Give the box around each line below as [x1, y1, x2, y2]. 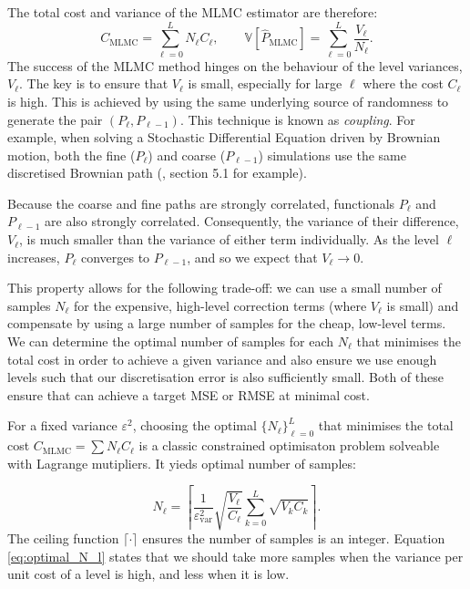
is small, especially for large [188, 74, 342, 93]
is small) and [386, 295, 459, 315]
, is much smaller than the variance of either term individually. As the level [19, 230, 439, 249]
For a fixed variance [7, 416, 117, 435]
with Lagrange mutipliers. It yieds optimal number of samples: [7, 453, 356, 472]
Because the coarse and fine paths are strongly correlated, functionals [7, 193, 395, 212]
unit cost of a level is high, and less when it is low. [7, 564, 290, 584]
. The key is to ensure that [19, 74, 169, 93]
